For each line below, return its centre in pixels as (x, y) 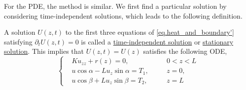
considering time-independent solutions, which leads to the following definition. (123, 15)
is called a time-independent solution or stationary (157, 41)
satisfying (18, 41)
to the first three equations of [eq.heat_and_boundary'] (150, 32)
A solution (20, 32)
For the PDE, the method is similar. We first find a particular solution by (115, 6)
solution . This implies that (44, 51)
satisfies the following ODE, (185, 51)
